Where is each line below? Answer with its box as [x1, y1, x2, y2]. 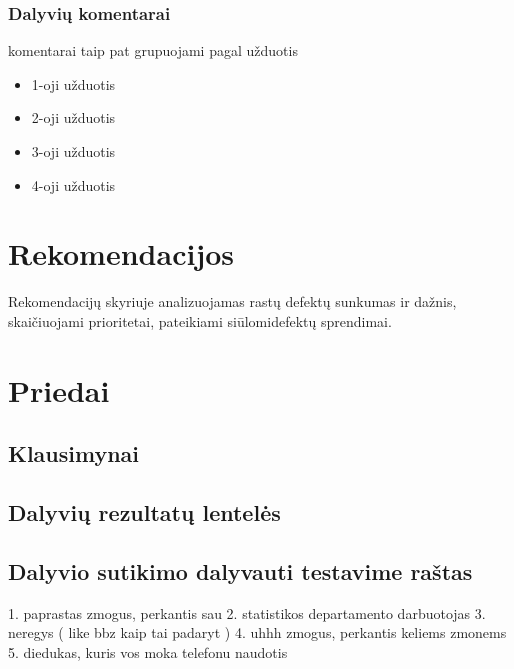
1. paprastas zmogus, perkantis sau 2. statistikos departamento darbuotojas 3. [8, 602, 486, 623]
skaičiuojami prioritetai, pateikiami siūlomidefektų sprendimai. [8, 310, 392, 331]
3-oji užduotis [31, 141, 116, 161]
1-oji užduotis [31, 73, 116, 94]
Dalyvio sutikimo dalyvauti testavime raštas [8, 555, 473, 586]
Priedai [8, 369, 110, 410]
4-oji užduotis [31, 174, 116, 195]
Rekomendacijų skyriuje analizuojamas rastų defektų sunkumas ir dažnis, [8, 291, 457, 312]
